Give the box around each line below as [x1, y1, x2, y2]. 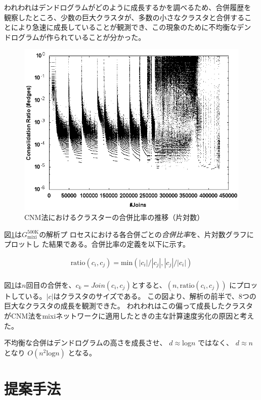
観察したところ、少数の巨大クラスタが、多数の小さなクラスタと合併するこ [4, 12, 252, 22]
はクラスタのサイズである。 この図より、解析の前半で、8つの [53, 290, 256, 301]
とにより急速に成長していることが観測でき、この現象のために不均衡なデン [4, 22, 251, 32]
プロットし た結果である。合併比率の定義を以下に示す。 [4, 239, 190, 249]
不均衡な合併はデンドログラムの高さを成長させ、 [4, 337, 167, 348]
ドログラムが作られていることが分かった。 [4, 31, 146, 42]
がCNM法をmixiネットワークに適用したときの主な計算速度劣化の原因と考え [4, 310, 254, 321]
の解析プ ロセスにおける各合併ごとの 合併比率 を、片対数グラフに [39, 229, 254, 239]
